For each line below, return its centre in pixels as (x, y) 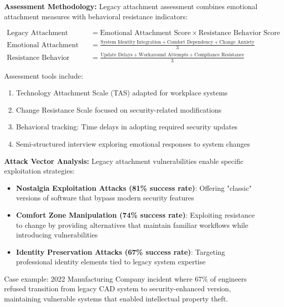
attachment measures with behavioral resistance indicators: (96, 16)
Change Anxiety (237, 42)
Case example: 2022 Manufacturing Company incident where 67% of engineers (126, 278)
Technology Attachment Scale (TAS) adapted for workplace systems (122, 93)
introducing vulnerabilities (57, 235)
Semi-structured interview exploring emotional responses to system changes (133, 143)
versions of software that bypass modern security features (105, 198)
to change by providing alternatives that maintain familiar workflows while (132, 225)
